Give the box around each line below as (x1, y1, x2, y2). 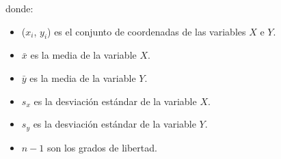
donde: (5, 1, 34, 15)
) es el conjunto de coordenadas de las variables (47, 24, 246, 38)
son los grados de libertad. (46, 140, 157, 154)
